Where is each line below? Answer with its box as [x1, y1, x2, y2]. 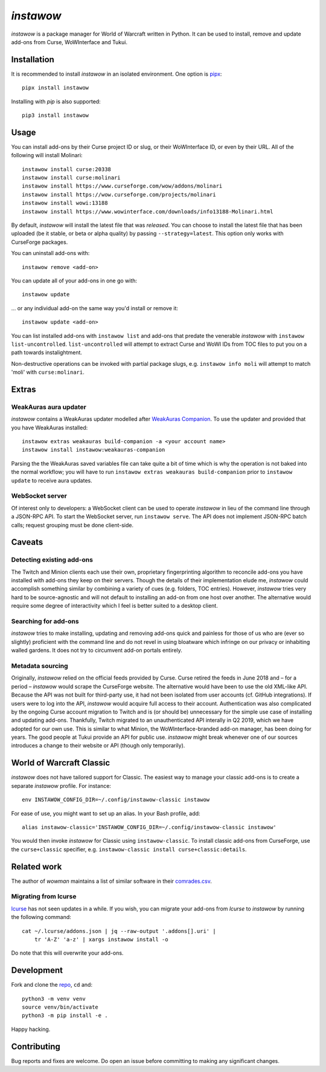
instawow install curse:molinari [22, 174, 121, 181]
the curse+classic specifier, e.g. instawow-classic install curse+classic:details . [11, 845, 247, 853]
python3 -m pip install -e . [22, 1012, 108, 1019]
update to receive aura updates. [11, 476, 93, 484]
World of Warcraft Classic [11, 758, 110, 768]
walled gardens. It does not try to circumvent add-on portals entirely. [11, 647, 182, 654]
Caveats [11, 537, 43, 547]
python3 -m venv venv [22, 995, 86, 1002]
